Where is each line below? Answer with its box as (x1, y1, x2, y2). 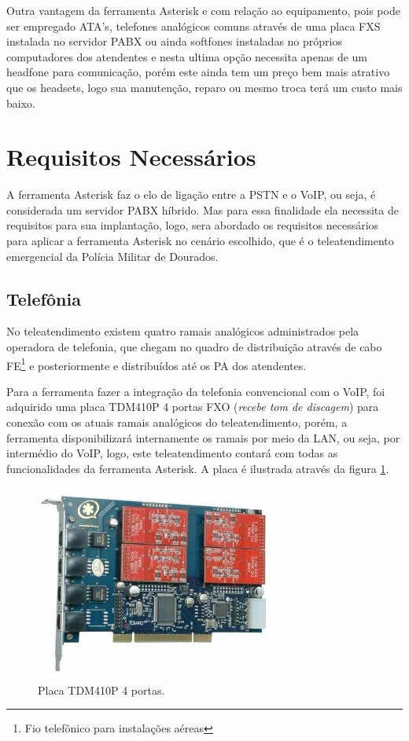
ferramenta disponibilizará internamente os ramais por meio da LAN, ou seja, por (6, 429, 400, 446)
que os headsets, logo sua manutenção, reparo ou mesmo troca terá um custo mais (6, 79, 403, 95)
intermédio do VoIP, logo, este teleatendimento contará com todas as (6, 445, 338, 461)
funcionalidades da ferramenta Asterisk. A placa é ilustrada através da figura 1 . (6, 460, 389, 476)
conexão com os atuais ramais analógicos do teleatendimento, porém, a (6, 414, 348, 431)
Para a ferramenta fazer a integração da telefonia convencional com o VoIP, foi (6, 383, 385, 399)
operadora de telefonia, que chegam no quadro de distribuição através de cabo (6, 339, 382, 355)
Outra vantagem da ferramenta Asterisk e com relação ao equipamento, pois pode (6, 2, 400, 18)
